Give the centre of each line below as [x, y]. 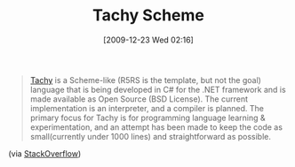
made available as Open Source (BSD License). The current [139, 99]
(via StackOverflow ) [45, 153]
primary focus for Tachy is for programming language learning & [147, 118]
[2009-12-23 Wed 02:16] [148, 40]
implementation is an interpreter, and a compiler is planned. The [147, 108]
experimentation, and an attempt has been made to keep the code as [156, 127]
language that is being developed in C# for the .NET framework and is [158, 89]
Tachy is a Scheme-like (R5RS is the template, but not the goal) [145, 80]
